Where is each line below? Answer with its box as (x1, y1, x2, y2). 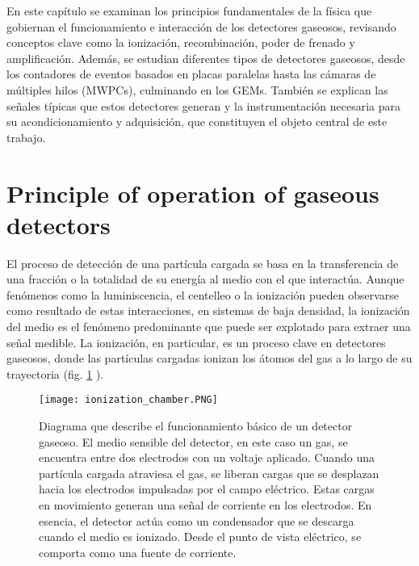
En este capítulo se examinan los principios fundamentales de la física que (6, 2, 372, 19)
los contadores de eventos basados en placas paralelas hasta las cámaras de (6, 65, 376, 82)
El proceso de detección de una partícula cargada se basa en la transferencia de (6, 254, 399, 271)
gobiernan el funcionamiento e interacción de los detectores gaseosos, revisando (6, 18, 396, 35)
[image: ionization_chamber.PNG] (39, 394, 218, 406)
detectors (6, 208, 111, 241)
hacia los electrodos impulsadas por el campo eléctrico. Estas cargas (39, 480, 375, 497)
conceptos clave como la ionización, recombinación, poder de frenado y (6, 34, 355, 51)
